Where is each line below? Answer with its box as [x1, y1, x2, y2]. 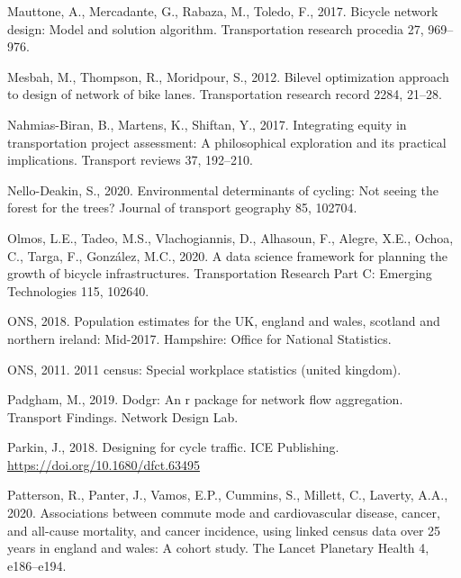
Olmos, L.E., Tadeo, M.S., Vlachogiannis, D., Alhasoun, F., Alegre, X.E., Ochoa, [7, 228, 454, 247]
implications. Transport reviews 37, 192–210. [7, 150, 253, 169]
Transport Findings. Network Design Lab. [7, 407, 239, 426]
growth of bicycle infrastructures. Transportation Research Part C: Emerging [7, 264, 432, 283]
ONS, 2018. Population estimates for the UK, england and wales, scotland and [7, 312, 440, 330]
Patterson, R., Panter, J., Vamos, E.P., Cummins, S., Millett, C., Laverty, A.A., [7, 485, 448, 504]
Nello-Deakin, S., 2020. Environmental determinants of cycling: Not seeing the [7, 180, 438, 199]
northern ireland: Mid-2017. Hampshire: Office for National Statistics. [7, 329, 392, 348]
